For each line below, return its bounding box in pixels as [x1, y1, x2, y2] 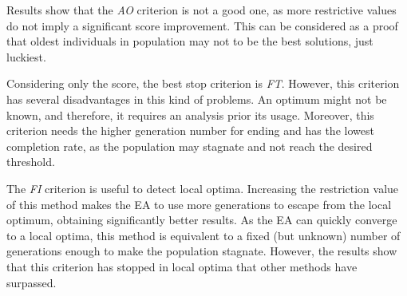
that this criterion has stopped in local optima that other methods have [6, 258, 358, 274]
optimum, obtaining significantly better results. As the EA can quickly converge [6, 211, 397, 228]
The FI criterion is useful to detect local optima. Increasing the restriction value [6, 180, 399, 196]
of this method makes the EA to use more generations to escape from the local [6, 195, 392, 212]
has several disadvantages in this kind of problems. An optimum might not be [6, 90, 387, 107]
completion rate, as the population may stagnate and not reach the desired [6, 137, 373, 154]
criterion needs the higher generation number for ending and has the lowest [6, 122, 374, 139]
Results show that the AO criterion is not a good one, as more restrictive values [6, 2, 397, 18]
